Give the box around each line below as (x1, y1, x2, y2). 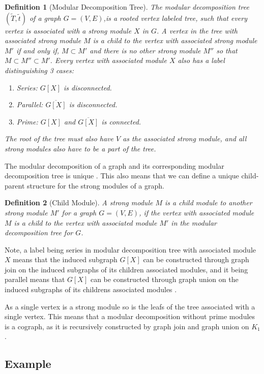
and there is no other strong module (90, 45, 201, 55)
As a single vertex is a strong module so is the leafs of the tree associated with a (5, 301, 255, 311)
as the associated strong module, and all (123, 133, 247, 144)
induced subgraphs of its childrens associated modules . (5, 284, 177, 295)
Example (5, 356, 51, 371)
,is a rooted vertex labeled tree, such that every (103, 12, 248, 23)
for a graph (62, 207, 97, 217)
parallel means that (5, 274, 65, 285)
